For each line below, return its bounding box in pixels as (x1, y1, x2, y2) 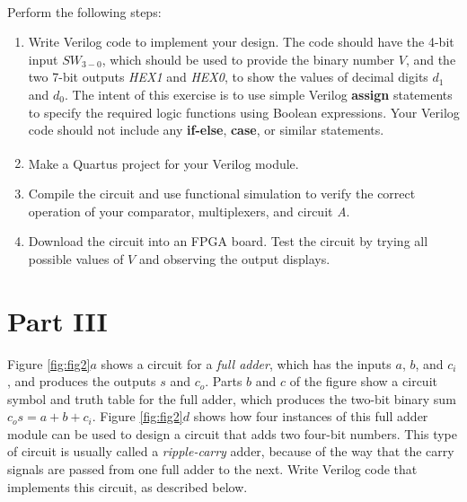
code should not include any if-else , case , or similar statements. (28, 120, 384, 139)
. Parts (205, 372, 242, 391)
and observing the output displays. (138, 249, 330, 268)
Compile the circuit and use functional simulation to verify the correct (28, 184, 416, 202)
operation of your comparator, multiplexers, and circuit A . (28, 201, 350, 220)
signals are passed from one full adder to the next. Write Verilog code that (7, 460, 418, 479)
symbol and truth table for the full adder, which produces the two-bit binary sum (7, 389, 456, 408)
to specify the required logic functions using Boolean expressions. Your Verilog (28, 102, 460, 121)
